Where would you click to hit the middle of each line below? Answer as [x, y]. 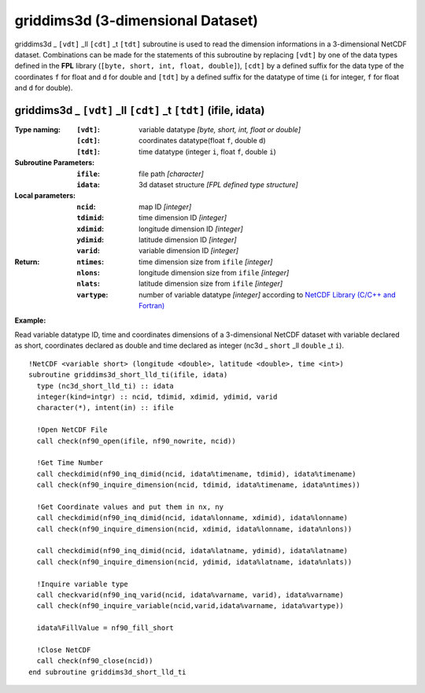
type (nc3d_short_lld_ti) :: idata [105, 386]
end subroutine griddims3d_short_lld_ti [107, 672]
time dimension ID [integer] [183, 218]
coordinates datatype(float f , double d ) [203, 141]
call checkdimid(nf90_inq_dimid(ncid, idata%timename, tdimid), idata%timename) [196, 474]
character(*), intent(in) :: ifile [105, 408]
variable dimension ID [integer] [189, 251]
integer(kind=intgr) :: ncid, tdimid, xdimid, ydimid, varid [157, 397]
